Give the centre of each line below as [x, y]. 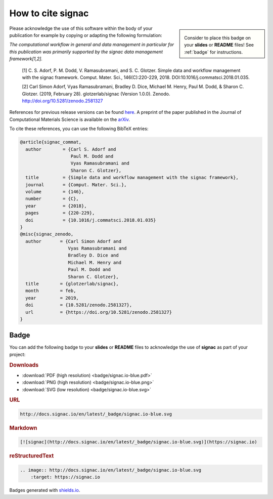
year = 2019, [52, 298]
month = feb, [51, 291]
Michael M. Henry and [95, 262]
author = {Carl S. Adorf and [71, 149]
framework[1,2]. [26, 59]
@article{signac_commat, [51, 142]
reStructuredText [32, 456]
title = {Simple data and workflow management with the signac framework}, [132, 178]
